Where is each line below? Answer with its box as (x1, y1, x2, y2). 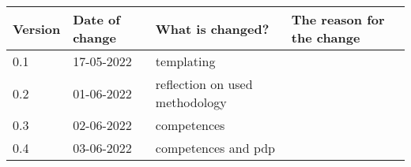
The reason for (291, 10, 385, 28)
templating (155, 52, 216, 70)
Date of (73, 10, 120, 28)
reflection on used (155, 75, 253, 93)
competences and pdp (155, 139, 276, 157)
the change (291, 28, 360, 46)
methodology (155, 93, 227, 111)
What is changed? (155, 19, 270, 38)
